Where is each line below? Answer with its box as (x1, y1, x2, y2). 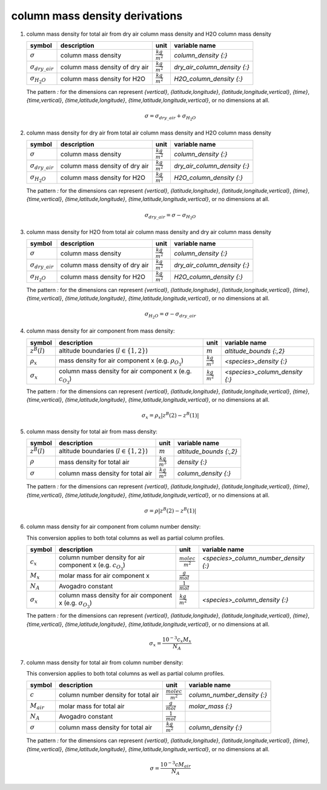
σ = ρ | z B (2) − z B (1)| (144, 506, 197, 514)
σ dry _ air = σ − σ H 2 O (144, 211, 196, 221)
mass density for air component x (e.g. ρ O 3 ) (58, 356, 184, 367)
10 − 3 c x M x (162, 635, 192, 645)
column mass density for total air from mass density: (26, 428, 157, 435)
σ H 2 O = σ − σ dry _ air (144, 311, 196, 320)
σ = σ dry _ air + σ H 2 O (144, 113, 196, 122)
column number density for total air (58, 691, 159, 699)
